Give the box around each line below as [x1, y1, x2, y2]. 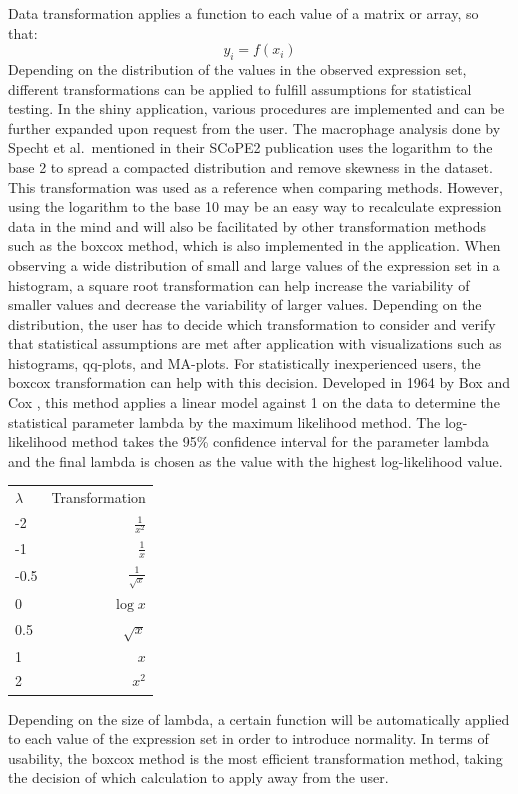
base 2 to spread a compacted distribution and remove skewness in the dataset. [8, 156, 493, 177]
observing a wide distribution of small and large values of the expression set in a [8, 254, 500, 275]
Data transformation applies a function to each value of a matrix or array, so [8, 3, 479, 23]
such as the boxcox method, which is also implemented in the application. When [8, 235, 501, 256]
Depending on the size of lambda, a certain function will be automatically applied [8, 708, 510, 729]
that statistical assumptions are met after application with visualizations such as [8, 333, 502, 354]
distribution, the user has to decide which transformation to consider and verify [8, 313, 496, 334]
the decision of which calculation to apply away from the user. [8, 767, 389, 788]
